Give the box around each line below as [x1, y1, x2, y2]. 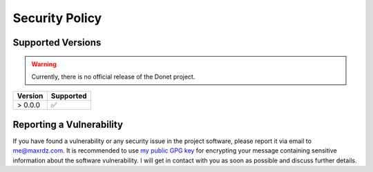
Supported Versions [12, 37, 102, 48]
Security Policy [12, 10, 102, 26]
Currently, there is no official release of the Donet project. [31, 73, 195, 81]
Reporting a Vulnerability [12, 118, 124, 131]
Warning [31, 59, 57, 68]
